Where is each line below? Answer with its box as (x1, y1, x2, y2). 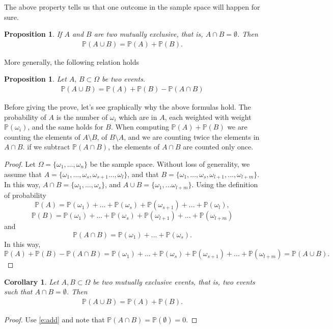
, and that (127, 168, 159, 179)
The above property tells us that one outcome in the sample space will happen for (4, 2, 260, 12)
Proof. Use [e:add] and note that (4, 314, 105, 325)
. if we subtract (22, 141, 70, 152)
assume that (4, 168, 42, 179)
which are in (119, 111, 157, 122)
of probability (4, 189, 46, 200)
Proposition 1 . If (4, 29, 62, 39)
